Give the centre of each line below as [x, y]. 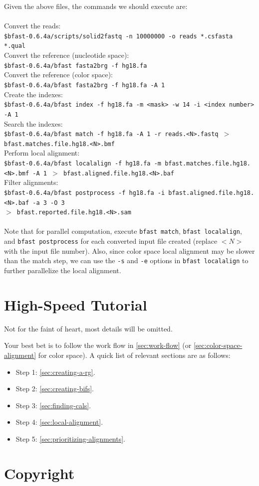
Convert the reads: [32, 26]
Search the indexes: [33, 123]
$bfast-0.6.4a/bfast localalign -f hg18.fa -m [83, 163]
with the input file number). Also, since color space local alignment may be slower [129, 250]
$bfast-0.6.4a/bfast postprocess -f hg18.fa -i [85, 193]
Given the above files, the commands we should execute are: [96, 6]
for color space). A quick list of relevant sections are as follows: [134, 355]
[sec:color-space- [218, 345]
